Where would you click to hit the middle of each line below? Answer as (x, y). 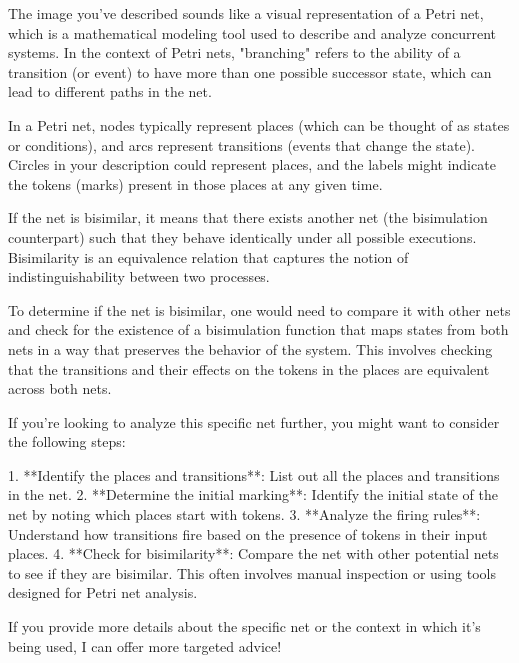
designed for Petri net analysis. (103, 592)
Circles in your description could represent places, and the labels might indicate (252, 164)
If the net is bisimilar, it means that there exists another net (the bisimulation (248, 217)
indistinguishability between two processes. (139, 276)
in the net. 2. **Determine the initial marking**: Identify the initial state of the (253, 494)
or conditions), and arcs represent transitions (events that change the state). (241, 144)
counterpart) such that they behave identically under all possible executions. (242, 236)
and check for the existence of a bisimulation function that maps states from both (258, 329)
